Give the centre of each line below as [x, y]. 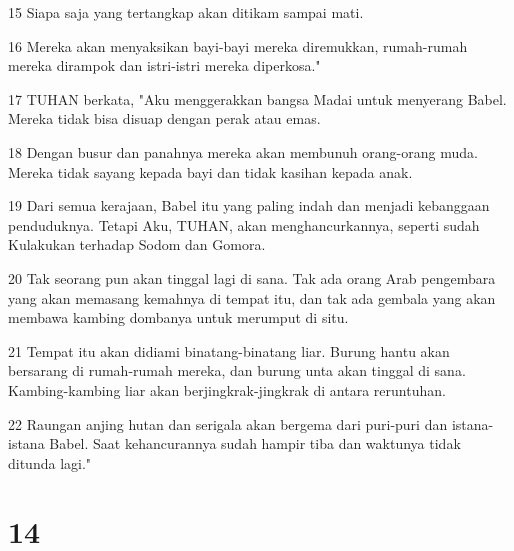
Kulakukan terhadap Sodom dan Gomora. [137, 244]
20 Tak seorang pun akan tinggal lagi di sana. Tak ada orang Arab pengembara [252, 277]
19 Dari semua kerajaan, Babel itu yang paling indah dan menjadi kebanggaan [249, 205]
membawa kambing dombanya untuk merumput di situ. [178, 317]
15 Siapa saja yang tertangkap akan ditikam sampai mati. [186, 12]
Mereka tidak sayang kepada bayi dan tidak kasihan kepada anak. [210, 171]
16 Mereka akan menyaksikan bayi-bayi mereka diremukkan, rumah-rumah [238, 45]
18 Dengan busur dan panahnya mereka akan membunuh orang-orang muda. [243, 151]
